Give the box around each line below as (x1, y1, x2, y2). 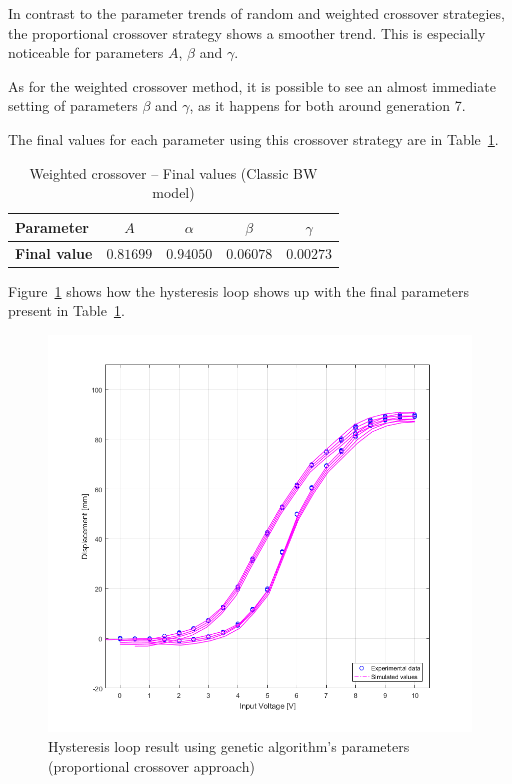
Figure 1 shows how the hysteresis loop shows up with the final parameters (8, 280, 469, 301)
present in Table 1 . (8, 300, 125, 321)
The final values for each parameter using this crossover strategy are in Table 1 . (8, 128, 499, 149)
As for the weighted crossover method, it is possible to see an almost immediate (8, 75, 496, 96)
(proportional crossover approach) (48, 755, 255, 776)
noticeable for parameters (8, 42, 164, 63)
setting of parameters (8, 95, 138, 116)
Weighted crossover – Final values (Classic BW (29, 162, 318, 183)
